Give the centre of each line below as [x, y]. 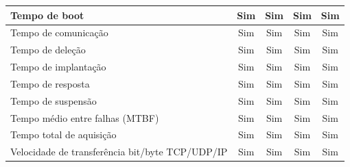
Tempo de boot [47, 15]
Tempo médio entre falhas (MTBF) [85, 117]
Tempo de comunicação [59, 33]
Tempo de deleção [48, 50]
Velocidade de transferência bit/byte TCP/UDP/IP [119, 152]
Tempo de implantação [58, 67]
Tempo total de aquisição [63, 134]
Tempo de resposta [50, 83]
